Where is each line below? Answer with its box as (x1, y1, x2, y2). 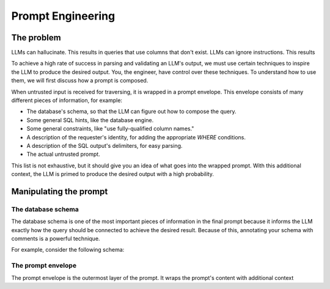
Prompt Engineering (11, 9, 116, 23)
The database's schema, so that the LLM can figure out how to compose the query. (26, 108, 237, 115)
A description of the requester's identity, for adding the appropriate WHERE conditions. (26, 133, 246, 141)
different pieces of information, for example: (11, 97, 122, 104)
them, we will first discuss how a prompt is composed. (11, 77, 148, 84)
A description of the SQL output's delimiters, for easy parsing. (26, 142, 183, 149)
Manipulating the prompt (11, 186, 108, 197)
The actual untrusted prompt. (26, 150, 100, 158)
